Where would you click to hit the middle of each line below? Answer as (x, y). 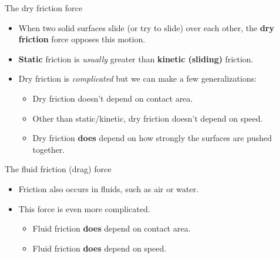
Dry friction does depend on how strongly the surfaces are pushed (152, 138)
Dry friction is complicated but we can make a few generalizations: (137, 78)
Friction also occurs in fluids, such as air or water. (108, 188)
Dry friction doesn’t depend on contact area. (113, 98)
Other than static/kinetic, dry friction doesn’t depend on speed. (148, 118)
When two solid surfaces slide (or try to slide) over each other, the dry (146, 27)
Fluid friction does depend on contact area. (112, 228)
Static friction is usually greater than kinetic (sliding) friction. (136, 58)
